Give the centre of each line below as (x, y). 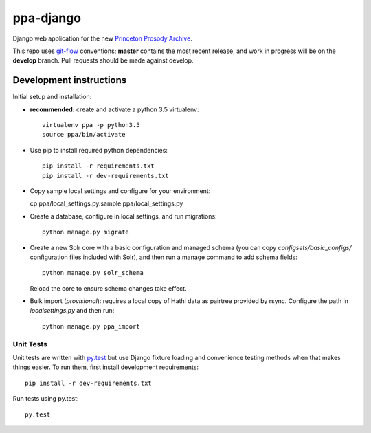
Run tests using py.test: (46, 399)
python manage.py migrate (86, 232)
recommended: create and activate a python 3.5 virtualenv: (114, 109)
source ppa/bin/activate (84, 135)
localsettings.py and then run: (72, 311)
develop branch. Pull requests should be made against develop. (103, 60)
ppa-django (47, 18)
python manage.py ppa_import (91, 326)
